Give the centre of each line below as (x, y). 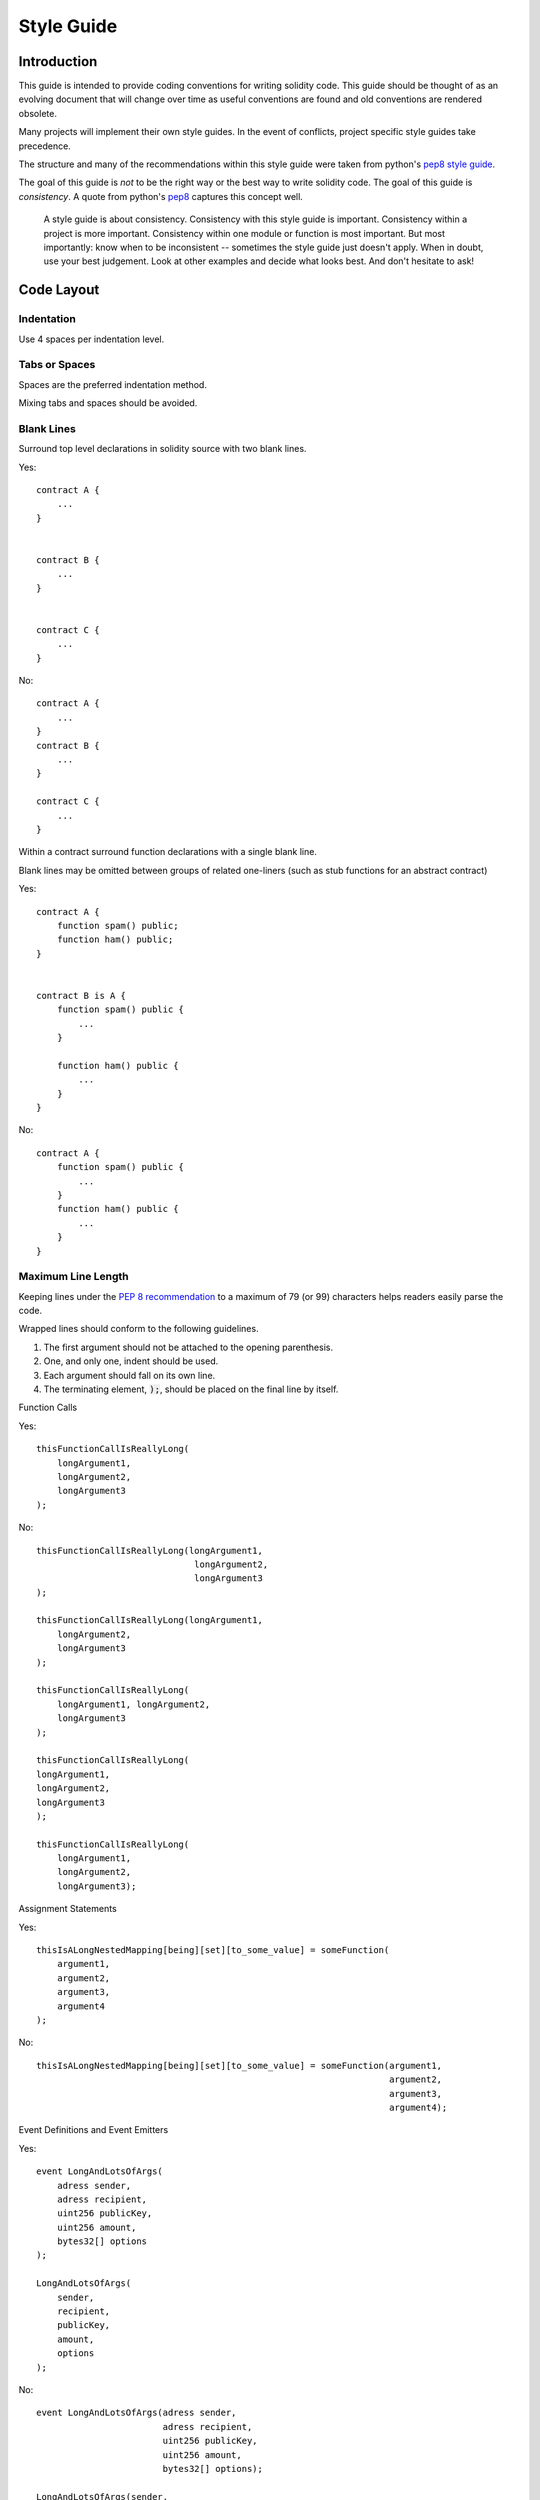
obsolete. (37, 113)
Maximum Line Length (73, 1277)
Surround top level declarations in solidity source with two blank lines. (162, 449)
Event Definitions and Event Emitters (93, 2130)
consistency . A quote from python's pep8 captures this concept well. (161, 196)
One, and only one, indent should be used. (131, 1361)
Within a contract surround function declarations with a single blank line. (167, 852)
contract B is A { (81, 995)
